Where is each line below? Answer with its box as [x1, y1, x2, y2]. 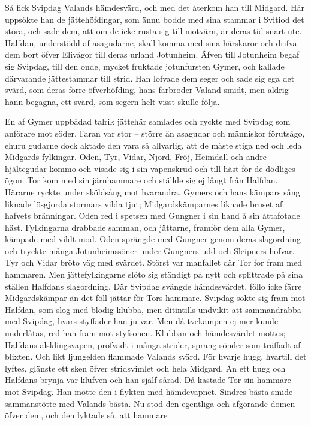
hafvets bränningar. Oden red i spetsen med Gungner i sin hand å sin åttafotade [5, 209, 300, 222]
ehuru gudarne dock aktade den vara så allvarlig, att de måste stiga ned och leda [5, 138, 302, 151]
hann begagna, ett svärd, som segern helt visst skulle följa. [5, 95, 220, 107]
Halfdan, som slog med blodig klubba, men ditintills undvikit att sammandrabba [5, 303, 301, 315]
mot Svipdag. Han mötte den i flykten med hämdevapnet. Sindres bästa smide [5, 385, 293, 397]
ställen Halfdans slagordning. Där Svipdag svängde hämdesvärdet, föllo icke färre [5, 279, 302, 292]
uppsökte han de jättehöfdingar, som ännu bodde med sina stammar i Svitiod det [5, 13, 304, 25]
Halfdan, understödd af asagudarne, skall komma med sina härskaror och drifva [5, 36, 297, 49]
